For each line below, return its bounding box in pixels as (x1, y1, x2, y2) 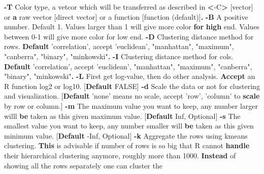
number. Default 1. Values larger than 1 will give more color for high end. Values (4, 21, 259, 32)
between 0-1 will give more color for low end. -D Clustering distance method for (4, 31, 254, 41)
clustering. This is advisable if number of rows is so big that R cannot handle (4, 140, 250, 151)
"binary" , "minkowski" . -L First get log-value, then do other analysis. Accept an (4, 71, 255, 81)
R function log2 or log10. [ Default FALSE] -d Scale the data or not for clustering (4, 80, 260, 91)
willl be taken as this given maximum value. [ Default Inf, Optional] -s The (4, 110, 241, 121)
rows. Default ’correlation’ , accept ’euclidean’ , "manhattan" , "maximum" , (4, 41, 234, 52)
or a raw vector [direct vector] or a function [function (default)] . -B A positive (4, 11, 248, 22)
